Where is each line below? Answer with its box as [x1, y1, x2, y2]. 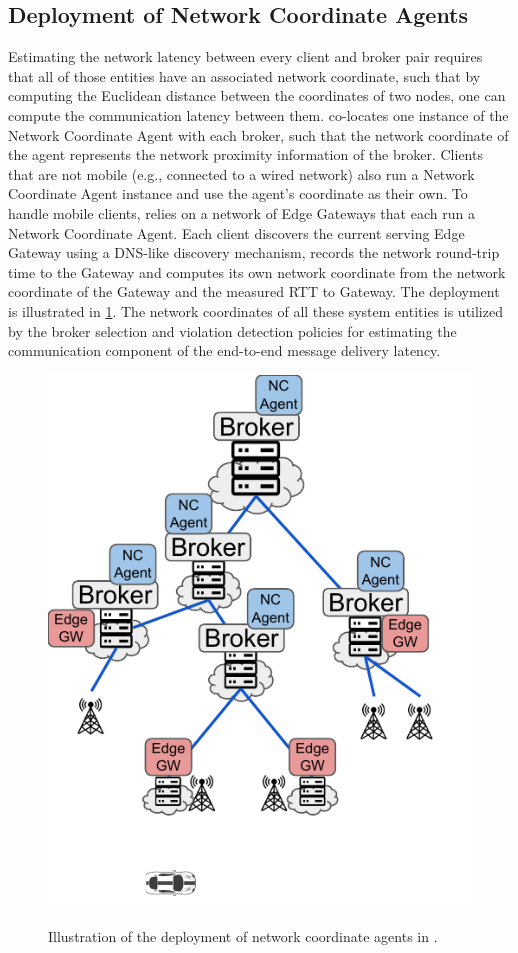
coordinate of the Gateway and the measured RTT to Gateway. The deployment [8, 281, 500, 302]
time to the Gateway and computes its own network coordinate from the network [8, 261, 506, 282]
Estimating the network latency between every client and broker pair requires [8, 46, 483, 67]
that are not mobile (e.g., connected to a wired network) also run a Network [8, 163, 475, 184]
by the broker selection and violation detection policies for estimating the [8, 320, 457, 341]
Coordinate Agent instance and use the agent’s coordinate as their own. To [8, 183, 468, 204]
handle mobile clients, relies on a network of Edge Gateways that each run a [8, 202, 475, 223]
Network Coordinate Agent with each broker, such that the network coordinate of [8, 124, 509, 145]
